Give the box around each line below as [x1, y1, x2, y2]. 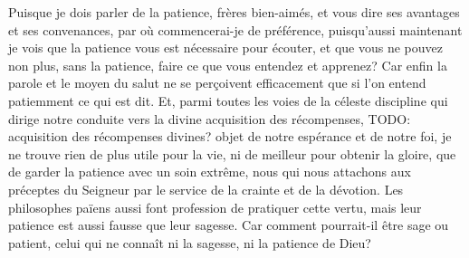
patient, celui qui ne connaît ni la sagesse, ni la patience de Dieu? [8, 233, 371, 252]
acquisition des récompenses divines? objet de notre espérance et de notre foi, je [8, 127, 452, 146]
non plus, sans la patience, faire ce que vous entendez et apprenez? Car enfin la [8, 55, 447, 74]
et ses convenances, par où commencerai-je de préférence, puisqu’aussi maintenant [8, 20, 463, 39]
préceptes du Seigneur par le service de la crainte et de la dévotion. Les [8, 179, 404, 198]
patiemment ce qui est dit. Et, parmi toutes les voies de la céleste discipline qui [8, 91, 448, 110]
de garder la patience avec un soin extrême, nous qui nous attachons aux [8, 162, 411, 181]
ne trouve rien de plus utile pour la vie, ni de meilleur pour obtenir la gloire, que [8, 144, 456, 163]
